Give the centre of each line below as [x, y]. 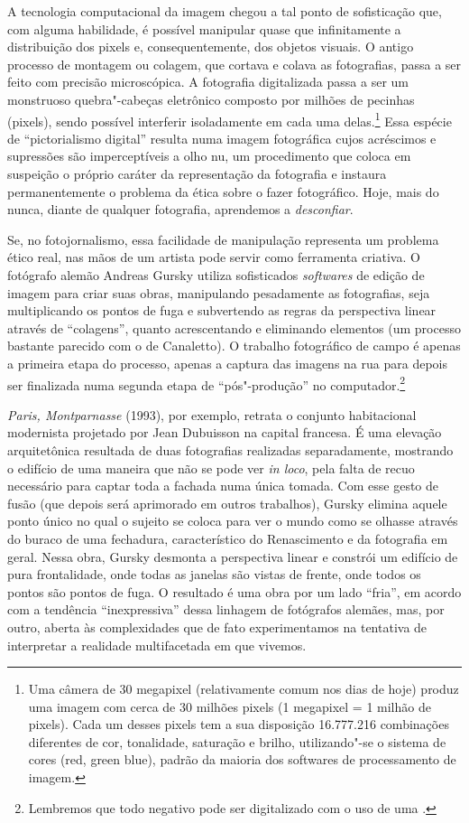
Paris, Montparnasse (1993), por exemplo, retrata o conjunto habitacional [212, 414]
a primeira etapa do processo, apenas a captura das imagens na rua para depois [227, 363]
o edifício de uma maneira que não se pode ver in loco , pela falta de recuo [211, 468]
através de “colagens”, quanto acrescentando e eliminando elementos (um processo [234, 327]
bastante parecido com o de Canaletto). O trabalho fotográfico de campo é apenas [234, 346]
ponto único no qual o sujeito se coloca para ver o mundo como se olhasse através [233, 521]
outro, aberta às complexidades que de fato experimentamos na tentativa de [217, 627]
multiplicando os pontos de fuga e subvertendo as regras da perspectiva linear [222, 310]
